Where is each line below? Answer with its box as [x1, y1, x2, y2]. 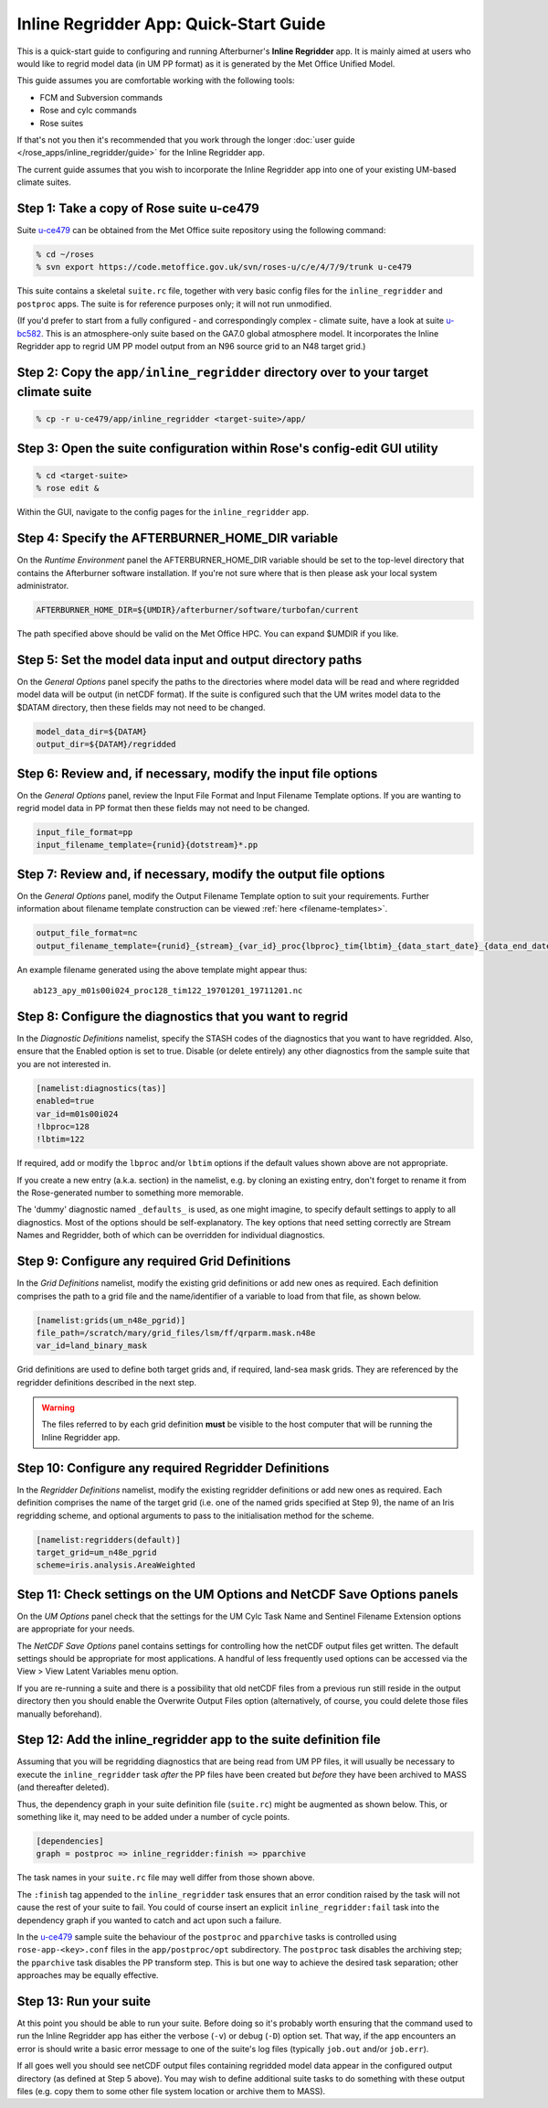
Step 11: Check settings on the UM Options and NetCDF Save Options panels [16, 1587, 458, 1602]
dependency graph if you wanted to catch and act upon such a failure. [16, 1914, 282, 1925]
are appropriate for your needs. [16, 1623, 135, 1634]
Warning [41, 1402, 75, 1413]
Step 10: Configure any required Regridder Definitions [16, 1460, 330, 1476]
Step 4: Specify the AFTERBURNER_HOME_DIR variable [16, 530, 339, 546]
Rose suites [39, 117, 84, 128]
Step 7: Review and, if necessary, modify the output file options [16, 866, 385, 882]
